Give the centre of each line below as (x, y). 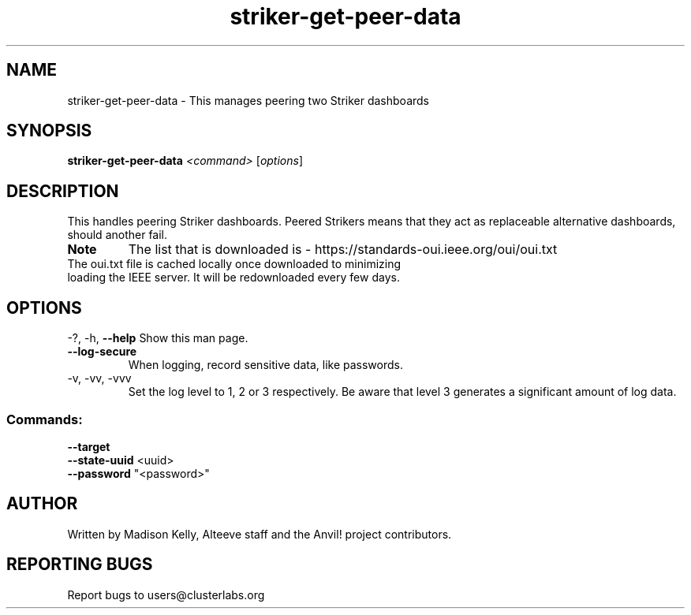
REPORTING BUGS (80, 565)
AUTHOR (42, 504)
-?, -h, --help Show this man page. (158, 338)
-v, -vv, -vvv (99, 378)
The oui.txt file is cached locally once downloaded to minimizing (234, 264)
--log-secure (102, 352)
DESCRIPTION (63, 191)
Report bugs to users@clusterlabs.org (166, 594)
